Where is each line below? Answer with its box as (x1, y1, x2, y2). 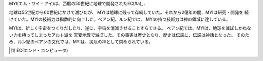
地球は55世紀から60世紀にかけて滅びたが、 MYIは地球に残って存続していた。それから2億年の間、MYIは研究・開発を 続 (9, 10, 249, 15)
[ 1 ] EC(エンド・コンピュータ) (10, 47, 68, 53)
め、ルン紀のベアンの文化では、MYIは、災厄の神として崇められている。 (9, 39, 153, 45)
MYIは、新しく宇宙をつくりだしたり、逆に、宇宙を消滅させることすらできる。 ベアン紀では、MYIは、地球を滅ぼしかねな (9, 25, 252, 31)
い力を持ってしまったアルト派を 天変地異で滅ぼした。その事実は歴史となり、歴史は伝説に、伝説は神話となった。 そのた (9, 32, 249, 38)
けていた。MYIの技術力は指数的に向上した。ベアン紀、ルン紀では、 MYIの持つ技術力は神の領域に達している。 (9, 16, 231, 22)
